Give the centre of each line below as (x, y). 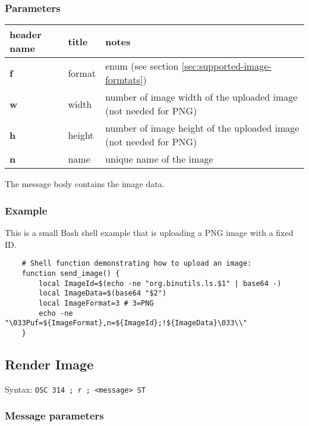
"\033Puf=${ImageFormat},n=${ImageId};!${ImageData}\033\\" (126, 323)
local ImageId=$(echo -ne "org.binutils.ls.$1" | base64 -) (160, 283)
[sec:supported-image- (226, 66)
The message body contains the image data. (85, 184)
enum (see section (142, 66)
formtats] (124, 80)
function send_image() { (71, 273)
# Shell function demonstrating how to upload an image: (137, 264)
